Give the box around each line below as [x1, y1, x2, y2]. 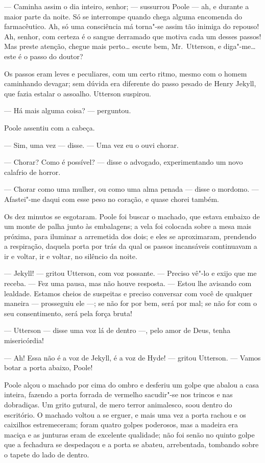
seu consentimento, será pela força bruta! [4, 307, 132, 318]
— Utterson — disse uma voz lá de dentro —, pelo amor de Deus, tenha [4, 325, 231, 336]
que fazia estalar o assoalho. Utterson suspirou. [4, 88, 151, 98]
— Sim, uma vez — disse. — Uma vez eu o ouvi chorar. [4, 139, 179, 150]
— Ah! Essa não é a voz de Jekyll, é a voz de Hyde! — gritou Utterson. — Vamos [4, 352, 261, 363]
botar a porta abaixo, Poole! [4, 362, 93, 373]
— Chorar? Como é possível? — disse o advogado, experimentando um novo [4, 157, 243, 167]
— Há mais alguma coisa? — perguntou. [4, 105, 131, 116]
